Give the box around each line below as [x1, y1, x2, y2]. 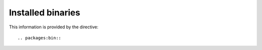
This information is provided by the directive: [9, 24, 98, 30]
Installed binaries [9, 7, 81, 18]
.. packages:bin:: [17, 35, 62, 40]
